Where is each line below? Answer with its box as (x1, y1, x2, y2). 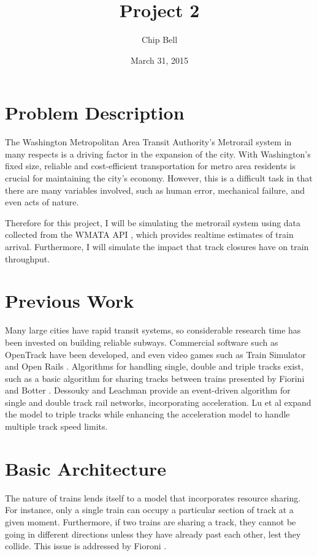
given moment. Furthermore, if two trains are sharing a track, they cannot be (5, 515, 296, 528)
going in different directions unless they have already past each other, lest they (5, 527, 301, 540)
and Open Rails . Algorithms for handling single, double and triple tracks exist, (5, 360, 304, 373)
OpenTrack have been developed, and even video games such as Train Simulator (5, 348, 306, 360)
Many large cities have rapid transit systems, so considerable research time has (5, 324, 301, 337)
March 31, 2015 (130, 53, 189, 66)
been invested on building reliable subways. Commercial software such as (5, 335, 278, 348)
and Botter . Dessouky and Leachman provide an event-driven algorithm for (5, 384, 291, 397)
